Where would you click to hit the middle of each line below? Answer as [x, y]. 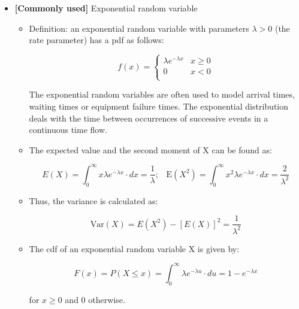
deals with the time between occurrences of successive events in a [149, 118]
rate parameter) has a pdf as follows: [96, 40]
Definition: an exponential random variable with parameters [139, 28]
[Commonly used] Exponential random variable [106, 8]
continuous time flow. [68, 130]
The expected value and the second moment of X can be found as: [150, 149]
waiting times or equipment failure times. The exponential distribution [159, 106]
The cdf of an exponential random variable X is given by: [134, 248]
